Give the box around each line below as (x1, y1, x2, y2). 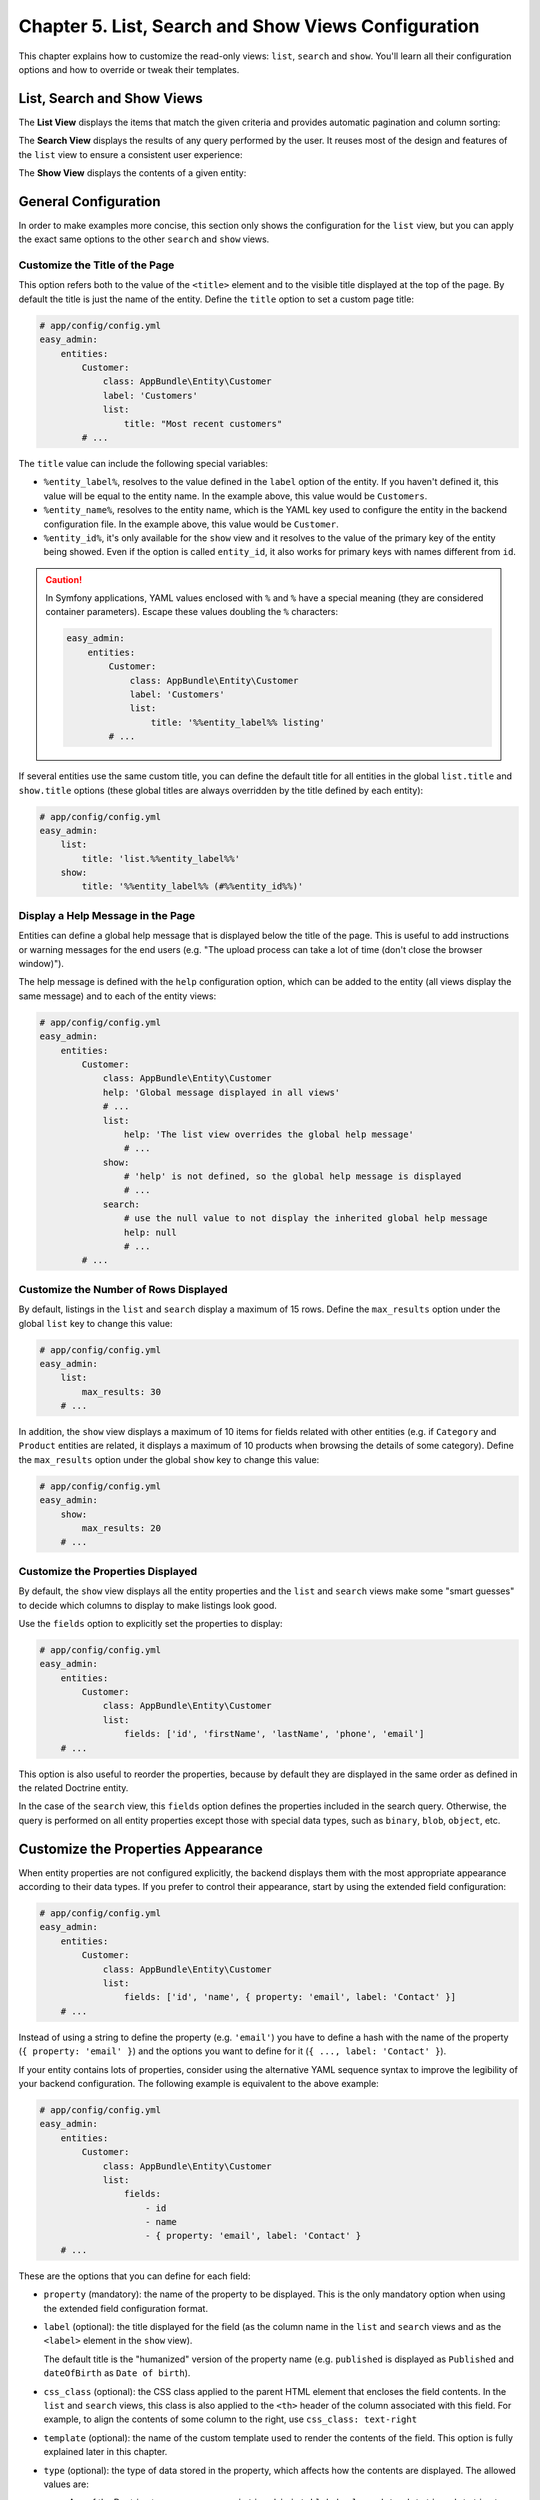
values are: (43, 2478, 89, 2490)
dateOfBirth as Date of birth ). (43, 2367, 191, 2379)
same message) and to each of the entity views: (18, 990, 217, 1002)
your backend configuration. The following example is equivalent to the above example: (18, 2077, 379, 2089)
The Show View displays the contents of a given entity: (18, 167, 247, 179)
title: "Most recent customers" (123, 418, 283, 429)
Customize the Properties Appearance (18, 1840, 264, 1857)
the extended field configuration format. (43, 2302, 209, 2314)
